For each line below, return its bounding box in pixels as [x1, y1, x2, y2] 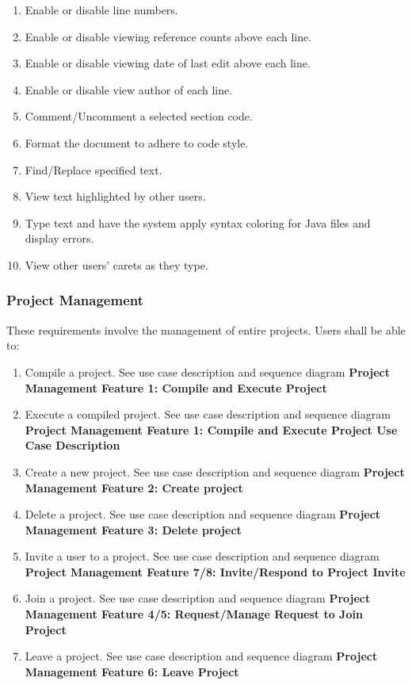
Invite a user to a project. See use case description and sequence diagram [25, 548, 380, 564]
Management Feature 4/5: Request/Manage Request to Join [25, 606, 363, 622]
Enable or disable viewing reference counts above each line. [25, 28, 312, 44]
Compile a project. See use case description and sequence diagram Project [25, 363, 390, 380]
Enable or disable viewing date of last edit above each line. [25, 55, 311, 71]
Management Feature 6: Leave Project [25, 663, 239, 679]
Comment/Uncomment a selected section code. [25, 108, 253, 124]
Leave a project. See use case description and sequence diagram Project [25, 648, 378, 664]
